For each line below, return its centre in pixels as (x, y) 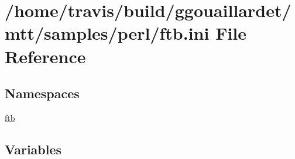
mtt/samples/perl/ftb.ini (107, 33)
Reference (45, 56)
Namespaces (42, 93)
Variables (33, 149)
